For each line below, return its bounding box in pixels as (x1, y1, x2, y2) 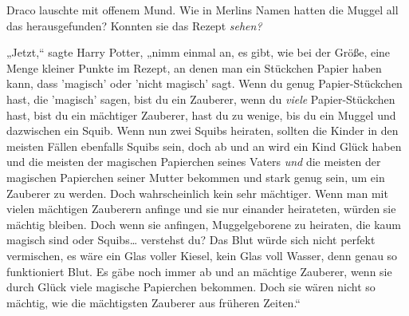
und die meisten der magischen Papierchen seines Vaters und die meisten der (6, 153, 381, 170)
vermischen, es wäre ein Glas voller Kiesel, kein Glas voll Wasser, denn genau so (6, 247, 398, 263)
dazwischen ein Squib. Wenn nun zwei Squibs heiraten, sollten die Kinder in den (6, 122, 399, 139)
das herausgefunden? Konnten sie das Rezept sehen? (6, 17, 262, 34)
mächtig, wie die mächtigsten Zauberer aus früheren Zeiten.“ (6, 294, 301, 310)
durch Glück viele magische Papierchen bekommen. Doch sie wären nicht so (6, 278, 376, 295)
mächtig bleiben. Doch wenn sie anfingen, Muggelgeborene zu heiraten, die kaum (6, 215, 402, 232)
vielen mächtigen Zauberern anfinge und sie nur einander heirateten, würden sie (6, 200, 396, 217)
